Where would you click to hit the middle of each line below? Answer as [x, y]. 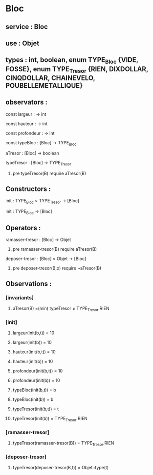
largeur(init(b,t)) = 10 [33, 333]
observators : [27, 102]
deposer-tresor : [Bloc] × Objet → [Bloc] [46, 259]
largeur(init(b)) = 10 [32, 343]
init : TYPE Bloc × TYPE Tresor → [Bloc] [43, 201]
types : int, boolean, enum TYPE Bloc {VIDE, [72, 61]
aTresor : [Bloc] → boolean [32, 153]
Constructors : [28, 189]
